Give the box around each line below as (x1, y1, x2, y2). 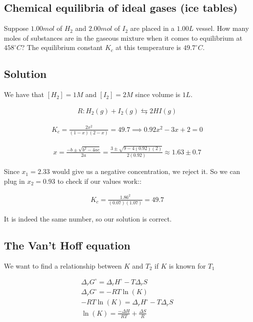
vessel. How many (196, 23, 249, 33)
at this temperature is (115, 42, 181, 52)
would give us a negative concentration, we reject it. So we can (52, 166, 240, 176)
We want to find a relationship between (4, 260, 122, 271)
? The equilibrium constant (21, 42, 103, 52)
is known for (169, 260, 206, 271)
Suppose (4, 23, 29, 33)
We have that (4, 89, 45, 99)
